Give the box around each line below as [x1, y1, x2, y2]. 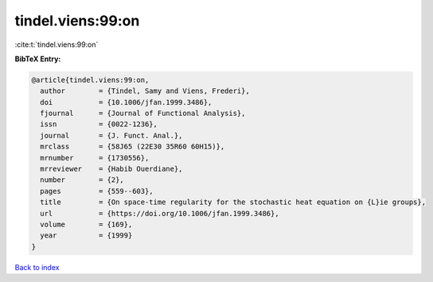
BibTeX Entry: [14, 54, 61, 64]
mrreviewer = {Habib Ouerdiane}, [40, 164, 183, 174]
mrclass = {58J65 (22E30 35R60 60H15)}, [40, 142, 225, 151]
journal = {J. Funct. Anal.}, [40, 131, 183, 140]
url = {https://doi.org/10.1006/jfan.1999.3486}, [40, 209, 279, 218]
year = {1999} [40, 231, 133, 240]
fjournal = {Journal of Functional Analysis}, [40, 109, 246, 118]
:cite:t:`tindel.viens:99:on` [14, 40, 99, 49]
